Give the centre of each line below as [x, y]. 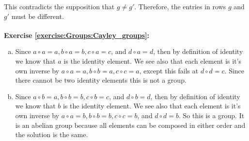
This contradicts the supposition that [59, 6]
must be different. [38, 16]
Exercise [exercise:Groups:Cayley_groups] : [77, 35]
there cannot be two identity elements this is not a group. [101, 80]
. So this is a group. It [212, 115]
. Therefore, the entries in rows [180, 6]
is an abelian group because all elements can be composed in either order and [130, 125]
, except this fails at [169, 70]
